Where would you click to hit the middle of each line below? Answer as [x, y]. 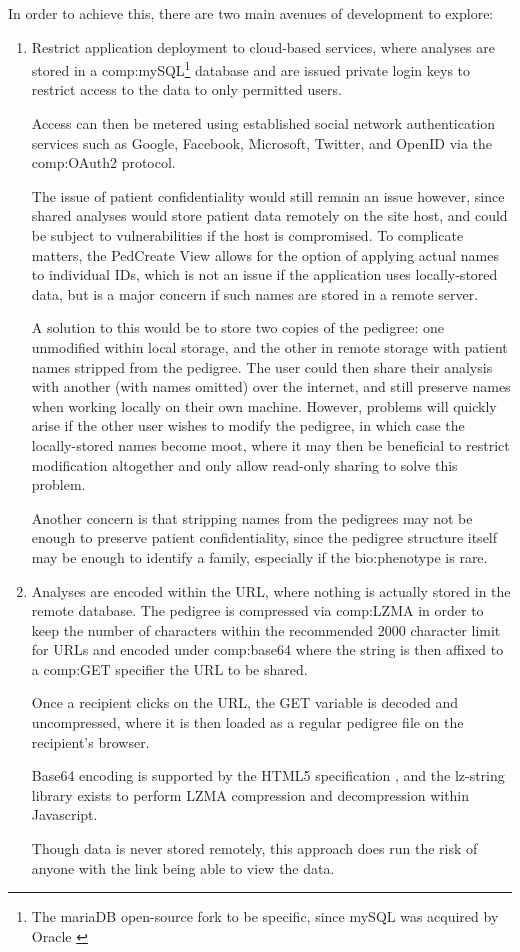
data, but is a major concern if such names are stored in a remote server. [255, 293]
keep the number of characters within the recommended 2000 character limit [266, 629]
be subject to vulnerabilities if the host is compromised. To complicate [247, 235]
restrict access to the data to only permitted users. [186, 89]
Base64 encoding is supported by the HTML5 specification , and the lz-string [268, 775]
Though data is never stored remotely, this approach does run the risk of [254, 848]
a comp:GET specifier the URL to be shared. [169, 668]
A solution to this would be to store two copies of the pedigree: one [237, 327]
